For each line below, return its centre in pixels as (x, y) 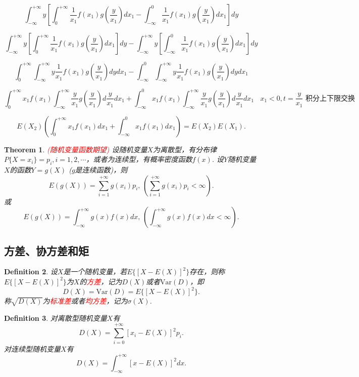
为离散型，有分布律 (185, 149)
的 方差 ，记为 (101, 281)
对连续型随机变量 (32, 348)
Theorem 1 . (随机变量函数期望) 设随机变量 (76, 149)
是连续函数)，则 (101, 169)
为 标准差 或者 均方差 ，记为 (85, 301)
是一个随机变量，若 (95, 271)
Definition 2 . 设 (31, 271)
